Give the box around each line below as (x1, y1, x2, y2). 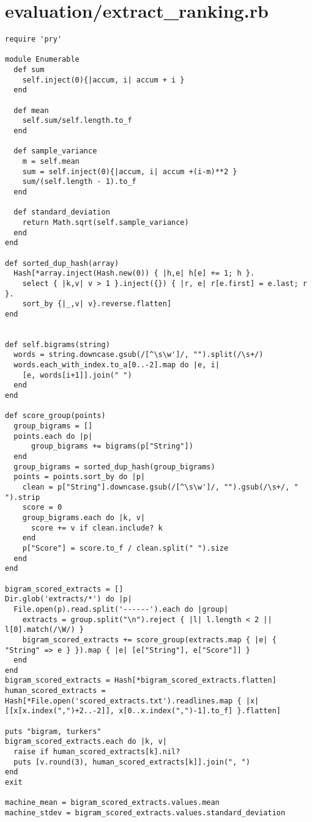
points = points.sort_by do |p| (13, 472, 146, 482)
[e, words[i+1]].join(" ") (22, 370, 132, 380)
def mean (13, 106, 49, 115)
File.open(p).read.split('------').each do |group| (13, 604, 229, 614)
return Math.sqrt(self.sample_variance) (22, 218, 189, 227)
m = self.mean (22, 157, 80, 166)
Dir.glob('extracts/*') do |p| (5, 595, 132, 604)
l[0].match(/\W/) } (5, 625, 84, 634)
